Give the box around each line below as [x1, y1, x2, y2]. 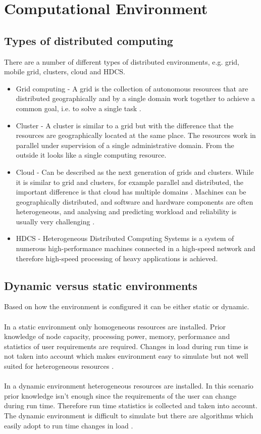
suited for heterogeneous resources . [4, 361, 114, 371]
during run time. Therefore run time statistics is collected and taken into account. [4, 400, 257, 411]
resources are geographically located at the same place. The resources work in [16, 130, 256, 140]
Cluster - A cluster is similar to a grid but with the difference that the [16, 120, 234, 130]
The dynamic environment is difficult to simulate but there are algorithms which [4, 410, 253, 420]
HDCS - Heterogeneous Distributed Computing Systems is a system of [16, 233, 234, 244]
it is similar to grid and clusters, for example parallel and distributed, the [16, 176, 244, 187]
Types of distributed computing [4, 32, 173, 48]
